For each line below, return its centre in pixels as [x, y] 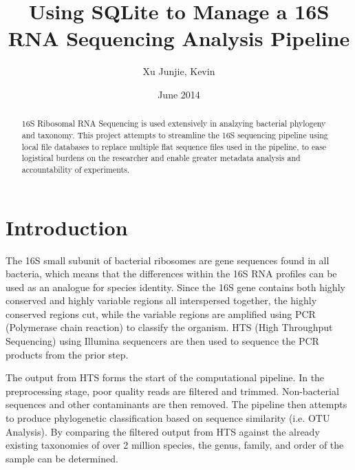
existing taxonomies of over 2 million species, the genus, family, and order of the [175, 445]
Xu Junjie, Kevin [179, 71]
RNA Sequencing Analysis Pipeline [179, 38]
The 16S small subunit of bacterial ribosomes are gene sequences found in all [168, 260]
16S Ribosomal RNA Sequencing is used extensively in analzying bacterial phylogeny [174, 124]
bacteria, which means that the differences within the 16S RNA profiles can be [171, 274]
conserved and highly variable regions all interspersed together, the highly [161, 300]
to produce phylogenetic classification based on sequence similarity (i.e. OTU [168, 418]
